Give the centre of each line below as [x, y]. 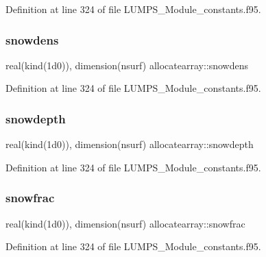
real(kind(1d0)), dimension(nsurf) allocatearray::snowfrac [125, 223]
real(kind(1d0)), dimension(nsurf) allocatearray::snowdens [127, 65]
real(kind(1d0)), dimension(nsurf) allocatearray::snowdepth [130, 144]
